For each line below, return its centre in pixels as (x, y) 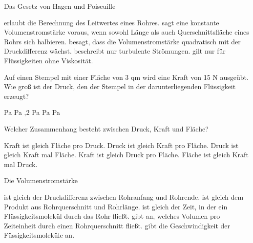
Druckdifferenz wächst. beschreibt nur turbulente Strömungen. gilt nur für (115, 51)
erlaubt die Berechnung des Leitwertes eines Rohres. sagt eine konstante (112, 22)
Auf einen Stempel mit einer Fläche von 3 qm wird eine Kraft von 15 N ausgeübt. (126, 77)
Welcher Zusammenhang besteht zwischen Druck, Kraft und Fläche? (106, 128)
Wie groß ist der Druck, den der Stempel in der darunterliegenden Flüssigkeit (120, 86)
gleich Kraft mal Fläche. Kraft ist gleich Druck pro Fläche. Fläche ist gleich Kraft (126, 155)
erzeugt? (16, 96)
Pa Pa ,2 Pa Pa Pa (32, 112)
